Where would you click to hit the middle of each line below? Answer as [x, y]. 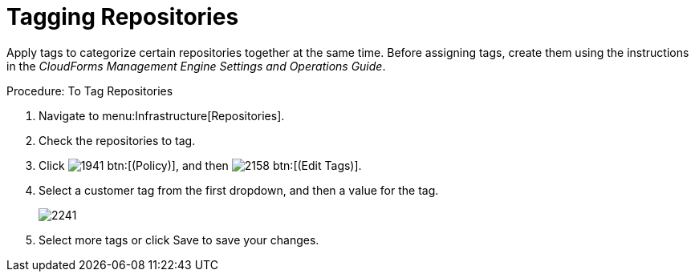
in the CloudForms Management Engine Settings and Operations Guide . [196, 66]
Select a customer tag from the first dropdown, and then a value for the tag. [239, 190]
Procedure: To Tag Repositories [90, 91]
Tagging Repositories [123, 17]
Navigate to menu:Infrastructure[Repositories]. [162, 115]
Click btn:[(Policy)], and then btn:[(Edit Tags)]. [200, 165]
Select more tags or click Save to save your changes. [179, 240]
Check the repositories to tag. [117, 140]
